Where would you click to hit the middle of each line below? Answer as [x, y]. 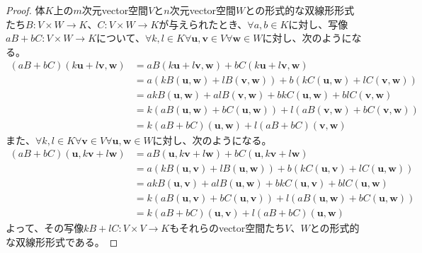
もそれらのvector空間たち [227, 228]
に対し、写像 [318, 24]
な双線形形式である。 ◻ [62, 241]
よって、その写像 [45, 228]
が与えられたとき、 [203, 24]
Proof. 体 [25, 10]
